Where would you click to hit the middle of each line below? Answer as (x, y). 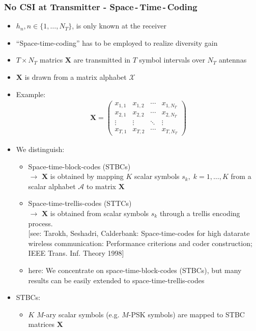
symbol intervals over (172, 60)
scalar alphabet (52, 186)
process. (40, 223)
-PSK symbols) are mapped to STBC (187, 314)
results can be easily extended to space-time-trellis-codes (116, 280)
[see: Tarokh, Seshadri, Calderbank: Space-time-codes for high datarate (139, 233)
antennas (233, 60)
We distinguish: (40, 149)
